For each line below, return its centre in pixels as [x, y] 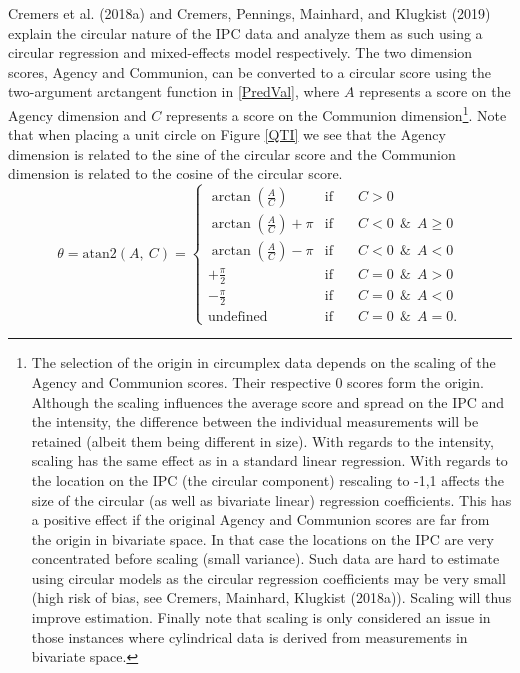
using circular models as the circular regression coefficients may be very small [268, 577]
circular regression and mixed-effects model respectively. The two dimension [240, 52]
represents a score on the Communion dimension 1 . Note [336, 113]
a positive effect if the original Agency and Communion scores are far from [260, 519]
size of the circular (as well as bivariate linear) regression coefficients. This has [271, 499]
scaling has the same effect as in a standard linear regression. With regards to [269, 460]
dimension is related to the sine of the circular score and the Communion [232, 153]
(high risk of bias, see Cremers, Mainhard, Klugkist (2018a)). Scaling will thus [271, 597]
